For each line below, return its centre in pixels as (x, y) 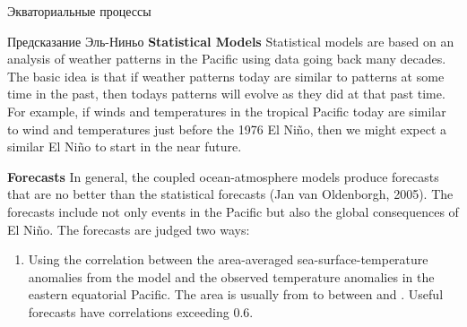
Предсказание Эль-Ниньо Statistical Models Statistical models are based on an (231, 41)
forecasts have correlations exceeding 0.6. (141, 311)
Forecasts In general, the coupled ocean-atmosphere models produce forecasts (223, 176)
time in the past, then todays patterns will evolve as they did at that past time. (226, 94)
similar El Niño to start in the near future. (125, 146)
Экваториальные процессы (79, 11)
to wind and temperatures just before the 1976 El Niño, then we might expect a (227, 129)
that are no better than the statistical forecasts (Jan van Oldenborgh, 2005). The (230, 194)
